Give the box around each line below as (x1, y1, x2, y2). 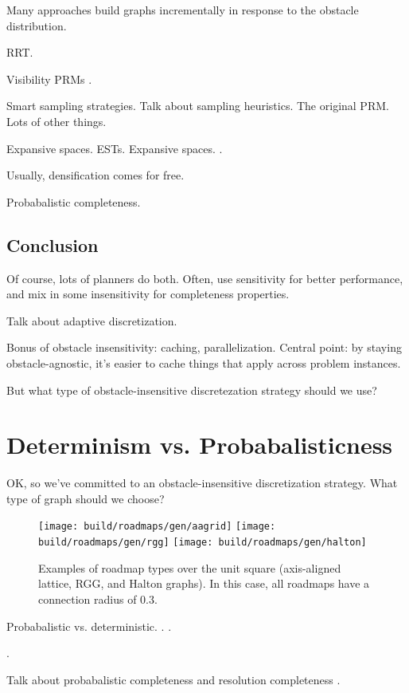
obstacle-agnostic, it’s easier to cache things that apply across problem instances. (6, 354, 401, 371)
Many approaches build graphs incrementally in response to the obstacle (6, 2, 359, 18)
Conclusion (6, 232, 99, 257)
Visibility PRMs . (6, 70, 92, 87)
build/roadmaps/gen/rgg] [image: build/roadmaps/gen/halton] (38, 537, 367, 549)
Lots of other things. (6, 112, 107, 129)
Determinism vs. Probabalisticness (6, 428, 393, 461)
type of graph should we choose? (6, 490, 165, 506)
